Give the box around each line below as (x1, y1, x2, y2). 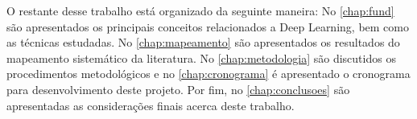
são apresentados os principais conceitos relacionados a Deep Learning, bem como (6, 18, 409, 35)
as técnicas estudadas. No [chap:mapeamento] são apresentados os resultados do (6, 34, 400, 51)
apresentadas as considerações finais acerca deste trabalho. (6, 96, 295, 113)
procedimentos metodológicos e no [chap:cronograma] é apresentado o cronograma (6, 65, 411, 82)
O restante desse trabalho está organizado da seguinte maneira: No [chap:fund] (6, 2, 394, 18)
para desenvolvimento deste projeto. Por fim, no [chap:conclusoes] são (6, 80, 350, 97)
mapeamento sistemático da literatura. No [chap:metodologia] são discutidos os (6, 49, 396, 66)
